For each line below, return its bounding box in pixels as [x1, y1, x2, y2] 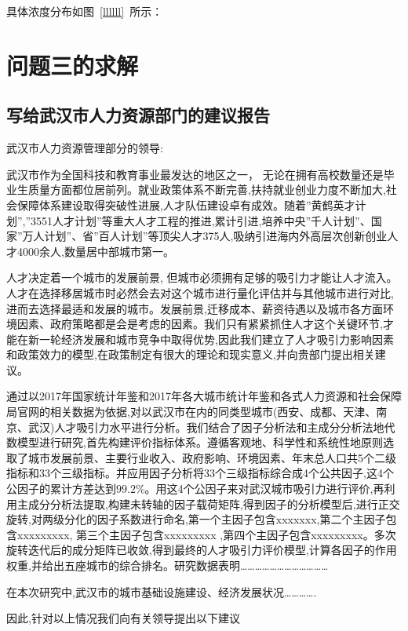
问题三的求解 [6, 49, 139, 81]
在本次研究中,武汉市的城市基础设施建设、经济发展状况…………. [6, 583, 317, 600]
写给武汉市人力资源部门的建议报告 [6, 103, 270, 127]
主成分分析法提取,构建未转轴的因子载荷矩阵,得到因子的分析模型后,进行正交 [16, 495, 400, 512]
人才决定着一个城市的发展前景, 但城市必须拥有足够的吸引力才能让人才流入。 [6, 269, 398, 286]
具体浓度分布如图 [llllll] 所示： [6, 3, 163, 19]
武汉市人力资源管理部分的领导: [6, 140, 163, 156]
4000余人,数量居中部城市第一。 [16, 243, 174, 259]
